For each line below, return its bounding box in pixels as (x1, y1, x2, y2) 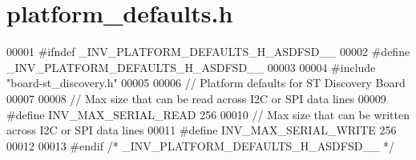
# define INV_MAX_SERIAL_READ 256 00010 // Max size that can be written (6, 106, 410, 122)
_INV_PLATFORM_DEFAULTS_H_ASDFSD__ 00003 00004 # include (6, 58, 376, 75)
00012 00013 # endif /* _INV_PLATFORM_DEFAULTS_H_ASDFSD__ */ (6, 137, 395, 154)
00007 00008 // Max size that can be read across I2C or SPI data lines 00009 (6, 90, 386, 106)
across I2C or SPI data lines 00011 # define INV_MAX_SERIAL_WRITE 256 (6, 122, 397, 138)
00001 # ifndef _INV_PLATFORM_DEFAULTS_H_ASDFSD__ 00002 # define (6, 43, 410, 60)
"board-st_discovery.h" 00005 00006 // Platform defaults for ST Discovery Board (6, 74, 406, 91)
